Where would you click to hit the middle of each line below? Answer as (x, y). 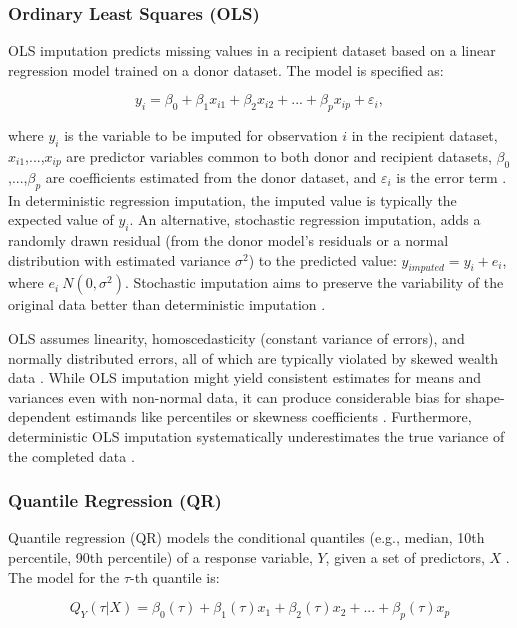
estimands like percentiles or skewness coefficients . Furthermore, (273, 416)
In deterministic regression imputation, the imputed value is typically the (232, 199)
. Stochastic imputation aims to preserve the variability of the (314, 282)
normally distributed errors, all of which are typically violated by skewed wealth (253, 357)
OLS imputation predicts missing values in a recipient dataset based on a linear (252, 50)
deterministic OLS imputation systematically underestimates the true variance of (256, 435)
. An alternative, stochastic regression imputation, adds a (305, 219)
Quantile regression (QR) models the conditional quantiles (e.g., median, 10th (246, 537)
